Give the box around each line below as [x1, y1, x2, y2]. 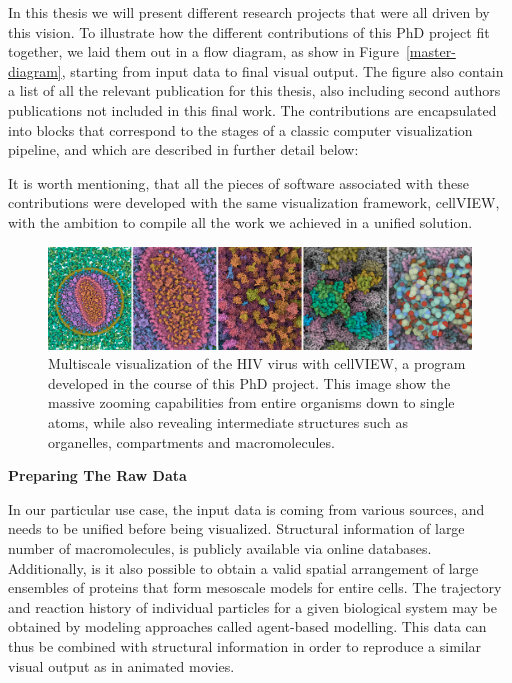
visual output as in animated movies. [8, 655, 235, 676]
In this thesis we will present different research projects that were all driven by [8, 2, 490, 22]
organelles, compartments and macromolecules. [48, 431, 335, 452]
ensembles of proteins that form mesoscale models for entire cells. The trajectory [8, 577, 502, 598]
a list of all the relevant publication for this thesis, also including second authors [8, 80, 501, 101]
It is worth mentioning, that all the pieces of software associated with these [8, 172, 469, 193]
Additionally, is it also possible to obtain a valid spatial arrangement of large [8, 557, 479, 578]
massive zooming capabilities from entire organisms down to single [48, 392, 455, 413]
